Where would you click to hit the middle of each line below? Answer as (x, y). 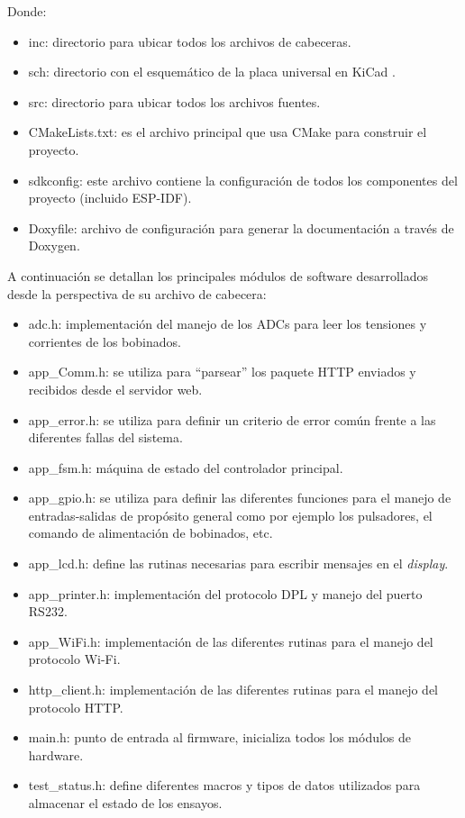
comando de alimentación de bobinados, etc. (150, 533)
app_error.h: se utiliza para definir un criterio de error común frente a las (232, 419)
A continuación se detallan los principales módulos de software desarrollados (218, 275)
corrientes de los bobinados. (105, 341)
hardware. (56, 754)
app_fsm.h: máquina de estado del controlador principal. (186, 467)
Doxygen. (54, 245)
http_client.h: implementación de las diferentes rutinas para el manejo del (233, 690)
